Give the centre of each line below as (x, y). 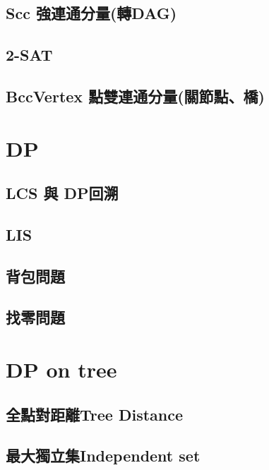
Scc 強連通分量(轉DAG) (91, 13)
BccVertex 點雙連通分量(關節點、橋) (135, 96)
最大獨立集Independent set (103, 456)
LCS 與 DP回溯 (62, 193)
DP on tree (61, 369)
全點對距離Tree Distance (95, 414)
